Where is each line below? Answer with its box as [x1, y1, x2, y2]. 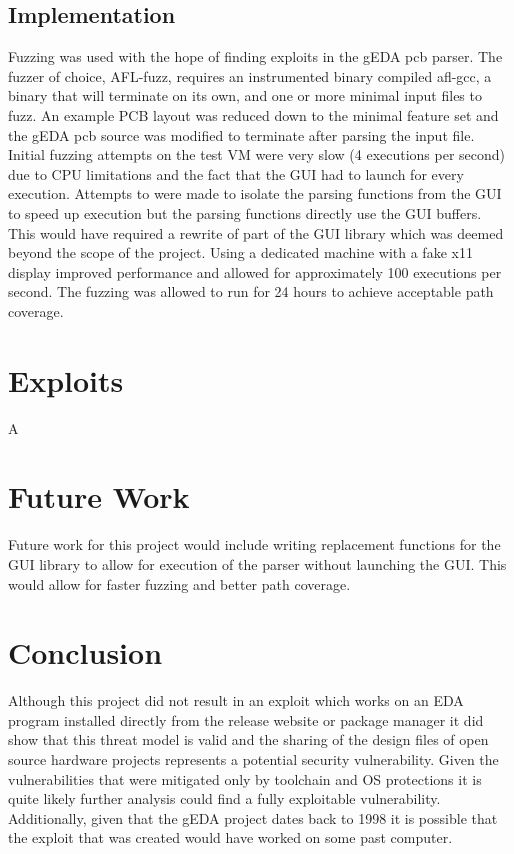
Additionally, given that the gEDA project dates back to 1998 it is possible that [8, 807, 498, 828]
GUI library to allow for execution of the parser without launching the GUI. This [8, 553, 507, 574]
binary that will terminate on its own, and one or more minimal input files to [8, 85, 482, 106]
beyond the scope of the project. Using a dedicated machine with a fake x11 [8, 242, 473, 263]
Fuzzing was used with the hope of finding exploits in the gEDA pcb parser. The [8, 46, 503, 67]
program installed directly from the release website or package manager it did [8, 709, 484, 730]
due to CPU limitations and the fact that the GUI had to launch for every [8, 163, 464, 184]
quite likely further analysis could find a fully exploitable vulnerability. [8, 788, 441, 809]
